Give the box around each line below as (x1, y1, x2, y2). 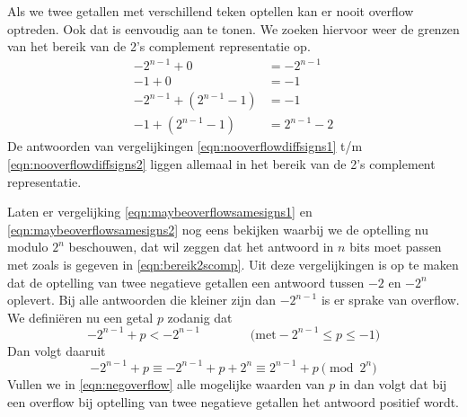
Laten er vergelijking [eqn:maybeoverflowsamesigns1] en (7, 202, 313, 221)
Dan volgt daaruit (7, 341, 106, 359)
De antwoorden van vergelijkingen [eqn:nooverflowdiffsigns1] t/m (7, 137, 363, 155)
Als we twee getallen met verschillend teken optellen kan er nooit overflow (7, 2, 414, 20)
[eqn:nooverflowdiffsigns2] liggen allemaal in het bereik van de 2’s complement (7, 155, 436, 173)
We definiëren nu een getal (7, 307, 154, 326)
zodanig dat (167, 307, 233, 326)
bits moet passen (349, 237, 442, 256)
